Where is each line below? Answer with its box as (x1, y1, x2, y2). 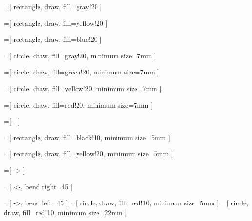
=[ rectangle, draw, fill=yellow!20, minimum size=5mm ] (4, 148, 173, 159)
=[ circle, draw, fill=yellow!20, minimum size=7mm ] (4, 83, 162, 93)
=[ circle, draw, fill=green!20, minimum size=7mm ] (4, 67, 159, 77)
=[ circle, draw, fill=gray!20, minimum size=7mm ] (4, 50, 156, 60)
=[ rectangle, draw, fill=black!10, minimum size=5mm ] (4, 132, 170, 142)
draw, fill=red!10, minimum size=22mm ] (4, 207, 127, 217)
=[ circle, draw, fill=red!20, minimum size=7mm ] (4, 99, 153, 110)
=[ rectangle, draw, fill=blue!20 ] (4, 34, 102, 44)
